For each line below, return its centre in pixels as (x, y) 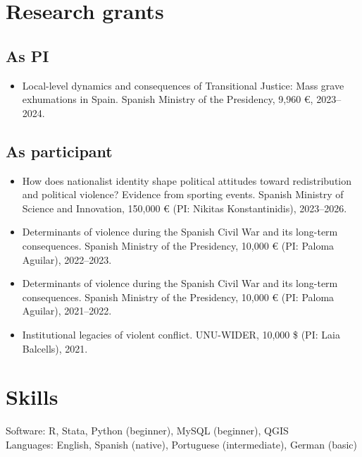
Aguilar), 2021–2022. (67, 311)
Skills (32, 397)
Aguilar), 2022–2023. (67, 259)
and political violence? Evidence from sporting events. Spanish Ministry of (183, 194)
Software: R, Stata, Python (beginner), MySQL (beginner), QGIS (147, 431)
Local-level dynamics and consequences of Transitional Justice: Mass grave (183, 85)
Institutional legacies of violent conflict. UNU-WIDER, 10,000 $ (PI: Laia (181, 334)
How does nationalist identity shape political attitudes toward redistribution (187, 180)
